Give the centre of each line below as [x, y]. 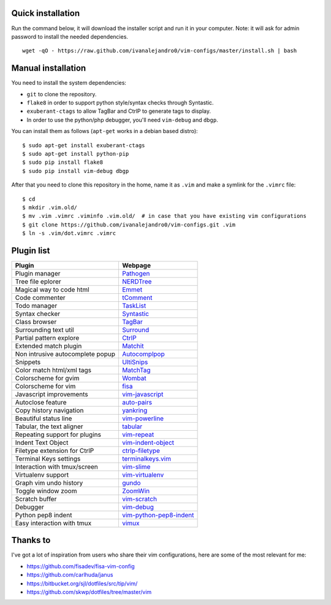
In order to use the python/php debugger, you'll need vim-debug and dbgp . [122, 120]
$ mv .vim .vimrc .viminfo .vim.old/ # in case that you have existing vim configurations [164, 216]
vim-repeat [138, 434]
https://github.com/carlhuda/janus [70, 575]
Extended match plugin [48, 345]
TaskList [134, 306]
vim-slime [136, 466]
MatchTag [136, 370]
